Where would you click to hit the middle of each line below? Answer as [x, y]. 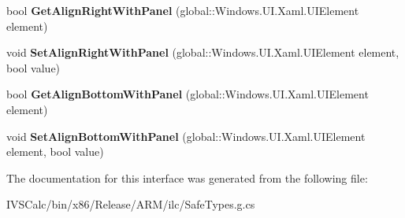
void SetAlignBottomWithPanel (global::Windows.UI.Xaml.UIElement [186, 136]
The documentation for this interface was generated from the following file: [187, 177]
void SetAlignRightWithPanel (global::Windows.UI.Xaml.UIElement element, [203, 52]
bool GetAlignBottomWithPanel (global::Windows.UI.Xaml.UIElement [188, 94]
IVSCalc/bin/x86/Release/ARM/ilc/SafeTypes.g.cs [131, 204]
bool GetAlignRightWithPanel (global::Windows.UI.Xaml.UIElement [183, 10]
